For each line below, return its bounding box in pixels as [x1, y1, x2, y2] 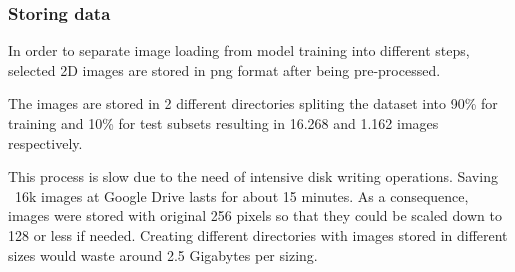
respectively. [8, 132, 83, 153]
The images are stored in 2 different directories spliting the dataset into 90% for [8, 93, 498, 114]
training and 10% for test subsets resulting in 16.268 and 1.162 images [8, 113, 439, 133]
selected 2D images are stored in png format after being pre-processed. [8, 59, 441, 80]
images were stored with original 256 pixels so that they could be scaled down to [8, 205, 502, 226]
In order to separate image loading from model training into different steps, [8, 40, 470, 61]
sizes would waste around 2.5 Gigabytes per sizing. [8, 244, 318, 265]
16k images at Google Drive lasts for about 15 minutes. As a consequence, [14, 185, 469, 206]
